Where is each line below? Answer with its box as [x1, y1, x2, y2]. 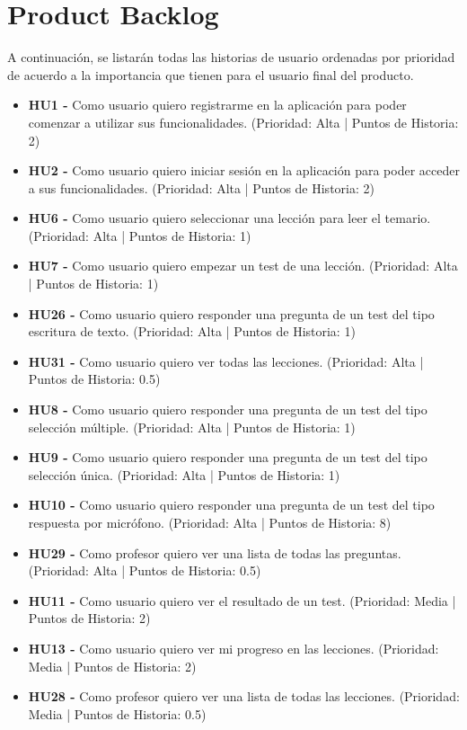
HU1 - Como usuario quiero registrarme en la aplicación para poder [28, 95, 407, 114]
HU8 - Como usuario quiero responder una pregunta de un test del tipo [28, 400, 427, 419]
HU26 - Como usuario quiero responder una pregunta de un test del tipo [28, 304, 435, 323]
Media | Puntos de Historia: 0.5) [28, 704, 207, 723]
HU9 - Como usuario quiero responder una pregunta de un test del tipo [28, 448, 427, 467]
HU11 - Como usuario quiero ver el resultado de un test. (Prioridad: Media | [28, 591, 456, 610]
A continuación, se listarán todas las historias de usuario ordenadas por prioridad [7, 48, 455, 67]
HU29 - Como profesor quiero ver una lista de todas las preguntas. [28, 543, 401, 562]
